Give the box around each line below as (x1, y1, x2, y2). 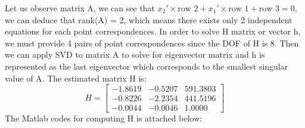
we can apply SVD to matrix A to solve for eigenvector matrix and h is (5, 48, 265, 61)
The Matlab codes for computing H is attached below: (5, 112, 203, 124)
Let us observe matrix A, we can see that (5, 2, 155, 14)
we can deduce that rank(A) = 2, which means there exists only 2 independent (5, 13, 292, 26)
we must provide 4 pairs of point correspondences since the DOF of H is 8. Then (5, 36, 299, 49)
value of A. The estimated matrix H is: (5, 71, 147, 84)
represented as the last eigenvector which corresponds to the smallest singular (5, 60, 288, 72)
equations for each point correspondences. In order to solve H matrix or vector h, (5, 25, 301, 38)
